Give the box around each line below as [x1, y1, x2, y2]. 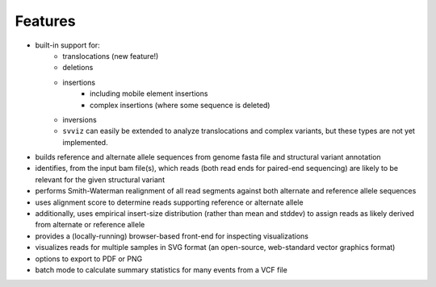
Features [15, 12, 76, 30]
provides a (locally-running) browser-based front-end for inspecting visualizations [35, 231, 308, 241]
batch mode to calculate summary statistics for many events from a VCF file [35, 264, 288, 274]
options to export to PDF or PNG [35, 254, 143, 264]
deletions [62, 63, 94, 73]
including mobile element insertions [90, 89, 208, 98]
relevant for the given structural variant [35, 174, 166, 185]
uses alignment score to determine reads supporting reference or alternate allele [35, 198, 304, 207]
